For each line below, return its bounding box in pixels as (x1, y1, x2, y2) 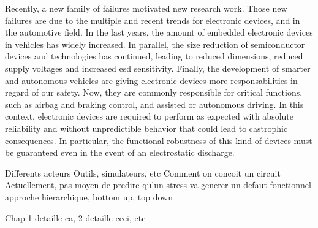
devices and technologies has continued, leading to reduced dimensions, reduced (5, 50, 303, 63)
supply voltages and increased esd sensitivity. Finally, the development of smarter (5, 61, 311, 74)
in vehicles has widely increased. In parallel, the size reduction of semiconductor (5, 37, 305, 50)
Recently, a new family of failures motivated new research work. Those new (5, 2, 287, 14)
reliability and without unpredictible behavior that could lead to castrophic (5, 121, 288, 134)
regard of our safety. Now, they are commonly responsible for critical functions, (5, 86, 303, 99)
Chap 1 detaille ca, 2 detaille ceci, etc (5, 211, 146, 224)
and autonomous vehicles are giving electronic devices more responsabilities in (5, 74, 298, 86)
